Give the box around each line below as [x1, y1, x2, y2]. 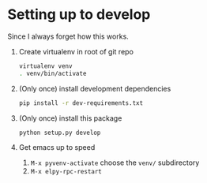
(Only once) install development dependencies [18, 84, 171, 93]
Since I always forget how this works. [7, 32, 130, 41]
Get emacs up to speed [18, 143, 96, 152]
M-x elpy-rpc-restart [30, 168, 102, 176]
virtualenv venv [18, 62, 73, 70]
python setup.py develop [18, 129, 101, 136]
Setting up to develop [7, 6, 151, 24]
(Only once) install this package [18, 113, 122, 123]
